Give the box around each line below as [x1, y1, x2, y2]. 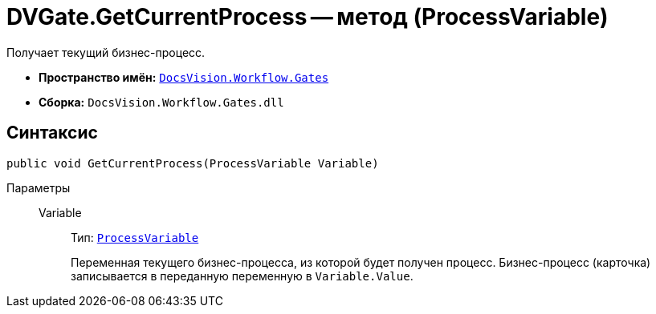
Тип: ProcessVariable [71, 230, 199, 244]
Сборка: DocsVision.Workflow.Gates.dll [39, 95, 284, 109]
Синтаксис [6, 123, 98, 143]
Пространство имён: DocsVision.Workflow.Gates [39, 70, 329, 84]
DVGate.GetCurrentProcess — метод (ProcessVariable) [6, 3, 609, 30]
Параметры [6, 180, 71, 195]
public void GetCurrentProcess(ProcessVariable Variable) [6, 156, 379, 170]
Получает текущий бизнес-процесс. [6, 45, 206, 59]
